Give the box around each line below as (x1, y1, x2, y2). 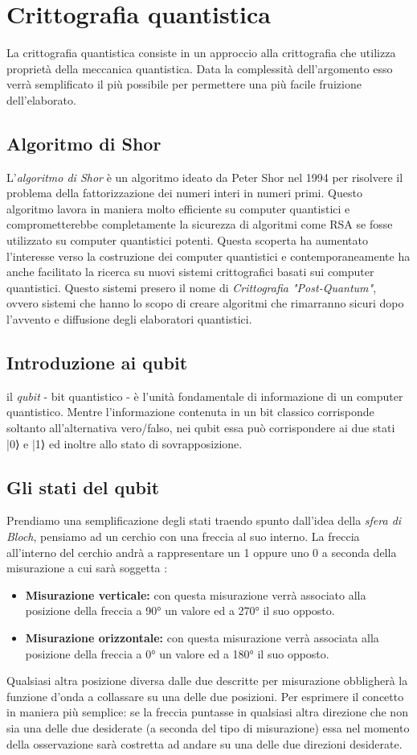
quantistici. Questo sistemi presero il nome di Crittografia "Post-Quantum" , (6, 278, 377, 295)
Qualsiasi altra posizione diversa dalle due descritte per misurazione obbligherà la (6, 672, 408, 689)
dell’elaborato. (6, 91, 76, 108)
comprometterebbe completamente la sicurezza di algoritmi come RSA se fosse (6, 216, 393, 233)
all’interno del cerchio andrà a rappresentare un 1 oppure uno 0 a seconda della (6, 543, 397, 560)
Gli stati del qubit (6, 474, 160, 499)
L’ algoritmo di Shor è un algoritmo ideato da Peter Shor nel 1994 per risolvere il (6, 168, 403, 185)
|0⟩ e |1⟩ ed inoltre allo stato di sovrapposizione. (6, 435, 243, 452)
